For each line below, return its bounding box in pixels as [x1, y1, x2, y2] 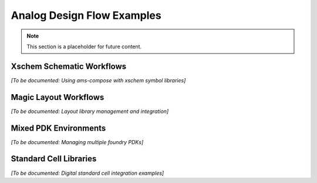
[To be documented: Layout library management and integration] [11, 108, 169, 115]
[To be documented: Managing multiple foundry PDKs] [11, 138, 144, 145]
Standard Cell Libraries [11, 154, 97, 164]
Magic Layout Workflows [11, 92, 104, 102]
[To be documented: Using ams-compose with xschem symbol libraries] [11, 76, 186, 84]
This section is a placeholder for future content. [26, 43, 142, 50]
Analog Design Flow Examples [11, 9, 161, 22]
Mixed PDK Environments [11, 123, 106, 133]
